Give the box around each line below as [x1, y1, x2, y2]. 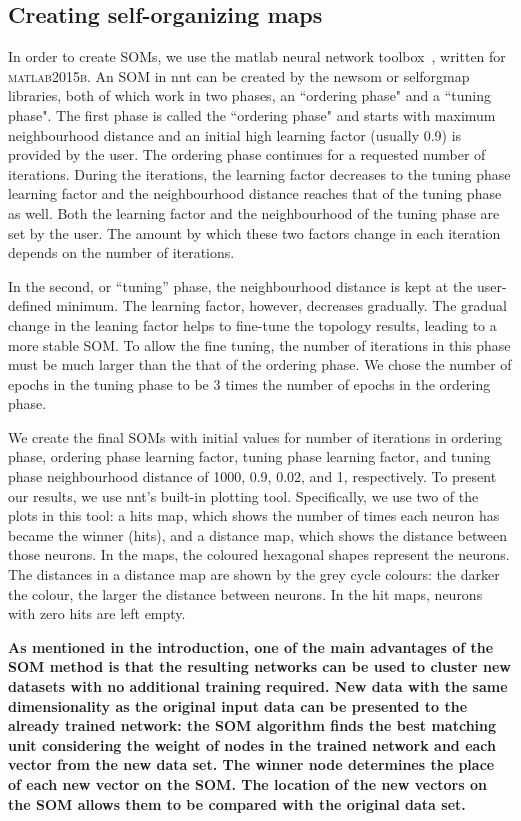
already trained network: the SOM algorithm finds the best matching [8, 715, 497, 736]
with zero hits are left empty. [8, 603, 186, 624]
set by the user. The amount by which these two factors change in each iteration [8, 222, 501, 243]
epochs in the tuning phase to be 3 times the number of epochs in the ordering [8, 373, 491, 394]
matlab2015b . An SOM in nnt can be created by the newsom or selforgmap [8, 65, 470, 86]
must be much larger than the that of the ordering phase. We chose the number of [8, 354, 512, 375]
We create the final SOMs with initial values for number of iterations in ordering [8, 426, 503, 447]
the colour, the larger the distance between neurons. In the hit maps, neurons [8, 583, 483, 604]
